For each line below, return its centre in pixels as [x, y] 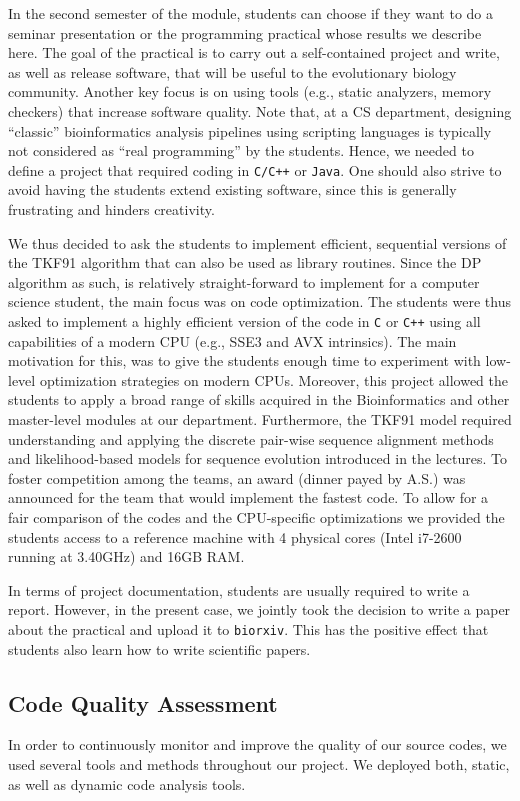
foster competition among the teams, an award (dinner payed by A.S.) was [237, 477]
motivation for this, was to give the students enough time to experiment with [244, 360]
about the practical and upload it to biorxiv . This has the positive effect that [248, 628]
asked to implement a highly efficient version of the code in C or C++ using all [244, 320]
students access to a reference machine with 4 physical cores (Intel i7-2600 [235, 536]
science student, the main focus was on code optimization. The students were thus [259, 301]
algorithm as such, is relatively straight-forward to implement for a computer [244, 281]
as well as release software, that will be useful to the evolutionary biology [232, 71]
